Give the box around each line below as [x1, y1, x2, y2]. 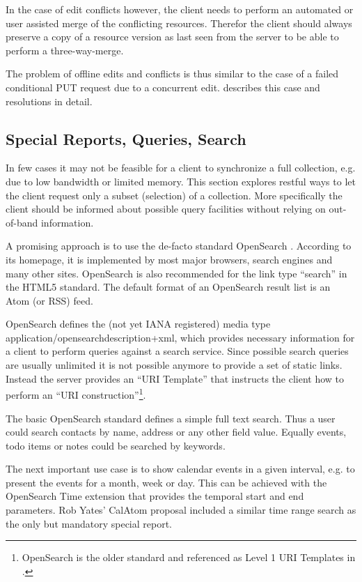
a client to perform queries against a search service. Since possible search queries [6, 344, 349, 358]
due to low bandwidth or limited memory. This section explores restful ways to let [6, 174, 356, 188]
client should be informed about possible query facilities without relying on [6, 201, 326, 216]
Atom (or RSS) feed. [6, 293, 93, 307]
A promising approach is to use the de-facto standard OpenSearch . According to [6, 238, 352, 253]
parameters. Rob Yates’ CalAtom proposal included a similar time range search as [6, 503, 356, 517]
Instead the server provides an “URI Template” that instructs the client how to [6, 371, 345, 385]
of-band [6, 215, 38, 229]
